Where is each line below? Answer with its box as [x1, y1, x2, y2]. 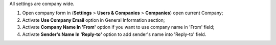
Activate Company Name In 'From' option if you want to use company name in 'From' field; [22, 24, 215, 30]
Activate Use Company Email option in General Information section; [22, 17, 166, 23]
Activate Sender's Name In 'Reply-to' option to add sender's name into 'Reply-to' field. [22, 31, 206, 37]
